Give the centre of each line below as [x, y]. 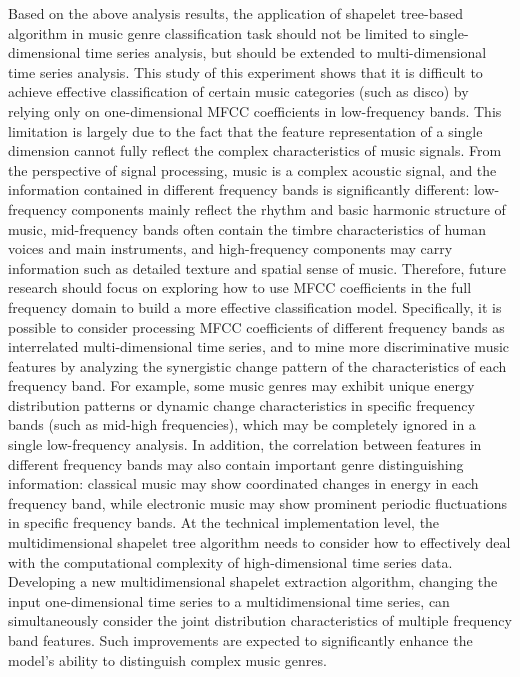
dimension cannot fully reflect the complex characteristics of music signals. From [255, 150]
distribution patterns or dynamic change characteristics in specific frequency [241, 404]
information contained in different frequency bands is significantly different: [239, 189]
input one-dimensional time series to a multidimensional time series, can [229, 600]
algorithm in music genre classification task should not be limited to [216, 32]
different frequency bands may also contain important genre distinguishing [236, 463]
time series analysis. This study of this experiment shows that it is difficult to [245, 71]
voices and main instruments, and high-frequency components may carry [230, 248]
